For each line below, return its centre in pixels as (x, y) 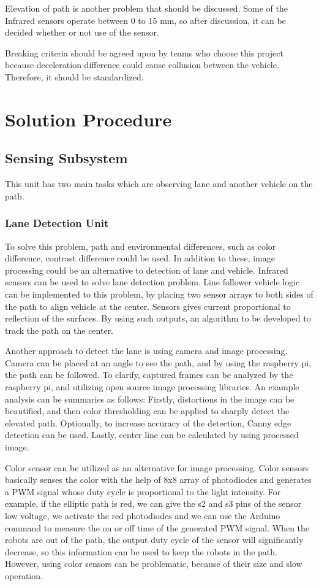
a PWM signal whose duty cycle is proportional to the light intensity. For (143, 491)
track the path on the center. (59, 330)
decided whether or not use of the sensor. (82, 32)
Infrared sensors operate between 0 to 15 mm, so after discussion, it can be (145, 20)
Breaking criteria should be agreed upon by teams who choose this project (144, 52)
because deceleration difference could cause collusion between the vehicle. (142, 65)
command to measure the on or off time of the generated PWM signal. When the (157, 527)
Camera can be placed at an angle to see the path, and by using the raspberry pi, (158, 362)
